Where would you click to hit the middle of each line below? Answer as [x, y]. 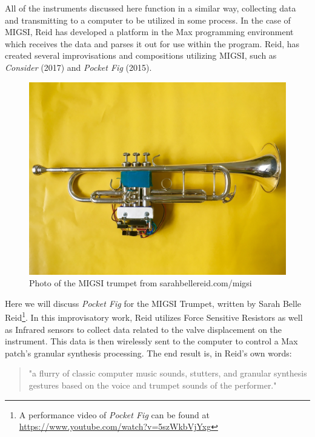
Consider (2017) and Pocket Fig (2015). [78, 67]
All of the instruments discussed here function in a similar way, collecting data [151, 8]
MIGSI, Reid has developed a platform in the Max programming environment [149, 32]
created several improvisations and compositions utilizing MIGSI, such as [141, 55]
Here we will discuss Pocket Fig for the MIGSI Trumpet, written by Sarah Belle [153, 303]
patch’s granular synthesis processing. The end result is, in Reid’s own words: [148, 353]
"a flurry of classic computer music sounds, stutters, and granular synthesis [168, 373]
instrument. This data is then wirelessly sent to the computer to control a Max [151, 341]
